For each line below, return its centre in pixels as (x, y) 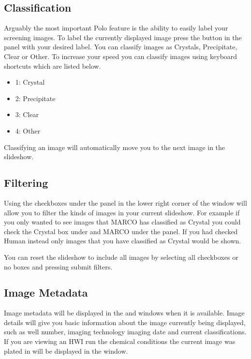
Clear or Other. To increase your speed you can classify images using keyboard (121, 56)
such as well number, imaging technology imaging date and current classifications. (125, 332)
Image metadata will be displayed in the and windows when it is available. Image (124, 313)
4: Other (28, 130)
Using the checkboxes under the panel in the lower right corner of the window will (125, 202)
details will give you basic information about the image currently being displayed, (125, 322)
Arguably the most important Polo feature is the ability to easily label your (116, 28)
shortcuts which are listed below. (52, 66)
